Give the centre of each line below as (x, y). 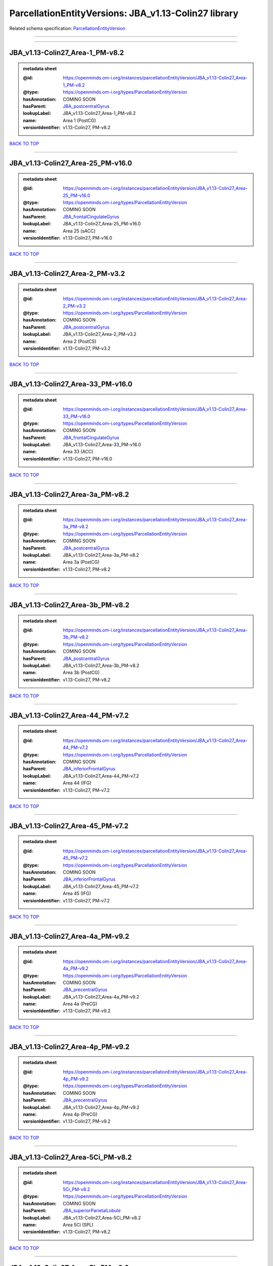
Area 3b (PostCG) (81, 672)
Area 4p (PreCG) (80, 1114)
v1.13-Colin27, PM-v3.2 (87, 348)
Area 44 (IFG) (77, 783)
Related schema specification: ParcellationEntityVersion (67, 28)
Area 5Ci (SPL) (78, 1224)
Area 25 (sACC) (79, 231)
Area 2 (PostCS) (80, 341)
